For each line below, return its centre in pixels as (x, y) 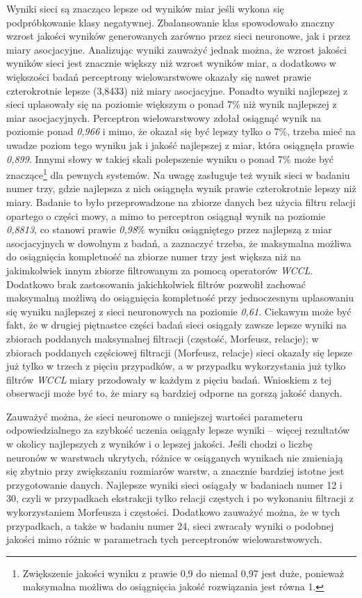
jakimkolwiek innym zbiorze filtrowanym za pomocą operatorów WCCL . (160, 270)
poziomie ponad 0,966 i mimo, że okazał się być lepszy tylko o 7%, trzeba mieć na (181, 131)
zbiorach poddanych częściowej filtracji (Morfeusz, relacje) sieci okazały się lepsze (179, 352)
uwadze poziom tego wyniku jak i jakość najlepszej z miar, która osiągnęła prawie (180, 144)
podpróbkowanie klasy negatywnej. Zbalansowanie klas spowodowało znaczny (171, 22)
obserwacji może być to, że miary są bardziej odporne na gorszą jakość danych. (174, 393)
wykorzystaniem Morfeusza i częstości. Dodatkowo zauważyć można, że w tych (173, 512)
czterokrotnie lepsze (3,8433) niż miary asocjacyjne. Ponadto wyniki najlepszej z (177, 90)
